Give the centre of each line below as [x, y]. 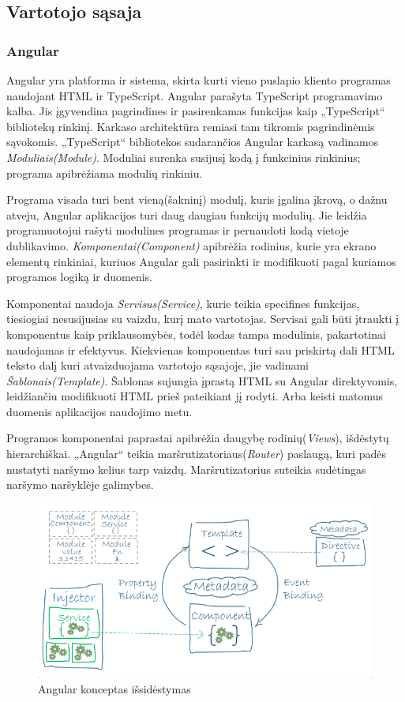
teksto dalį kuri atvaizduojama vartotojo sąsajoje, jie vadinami [158, 365]
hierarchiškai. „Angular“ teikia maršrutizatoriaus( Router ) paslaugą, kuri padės [196, 454]
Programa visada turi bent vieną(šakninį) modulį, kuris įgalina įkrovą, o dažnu [197, 199]
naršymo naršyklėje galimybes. [80, 484]
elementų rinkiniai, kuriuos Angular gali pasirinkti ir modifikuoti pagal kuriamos [201, 261]
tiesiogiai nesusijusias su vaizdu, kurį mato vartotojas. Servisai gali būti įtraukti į [203, 319]
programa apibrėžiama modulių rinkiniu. [105, 173]
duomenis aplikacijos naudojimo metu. [99, 411]
